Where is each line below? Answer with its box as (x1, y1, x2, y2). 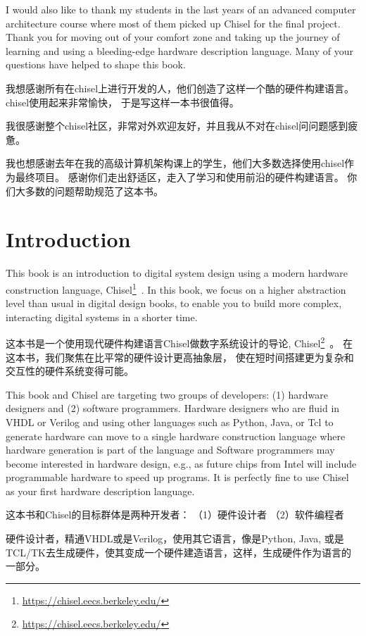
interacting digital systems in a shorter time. (6, 309, 198, 324)
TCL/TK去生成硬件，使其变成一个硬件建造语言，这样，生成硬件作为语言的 (6, 544, 351, 559)
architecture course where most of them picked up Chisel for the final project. (6, 15, 341, 30)
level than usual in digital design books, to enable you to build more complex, (6, 296, 342, 311)
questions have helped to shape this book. (6, 57, 186, 72)
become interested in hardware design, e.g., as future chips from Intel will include (6, 456, 357, 470)
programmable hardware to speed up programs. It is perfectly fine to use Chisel (6, 470, 349, 485)
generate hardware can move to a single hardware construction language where (6, 428, 346, 443)
